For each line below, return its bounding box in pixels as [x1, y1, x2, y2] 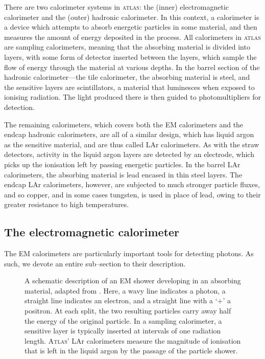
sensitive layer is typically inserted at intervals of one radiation [25, 325, 221, 336]
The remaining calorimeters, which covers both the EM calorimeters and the [4, 119, 244, 129]
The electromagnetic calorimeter [4, 224, 180, 240]
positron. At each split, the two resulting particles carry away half [25, 305, 231, 316]
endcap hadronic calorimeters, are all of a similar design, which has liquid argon [4, 129, 254, 140]
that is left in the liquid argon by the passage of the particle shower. [25, 345, 238, 356]
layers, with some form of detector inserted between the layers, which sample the [4, 51, 257, 62]
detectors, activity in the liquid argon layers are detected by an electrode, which [4, 149, 254, 160]
